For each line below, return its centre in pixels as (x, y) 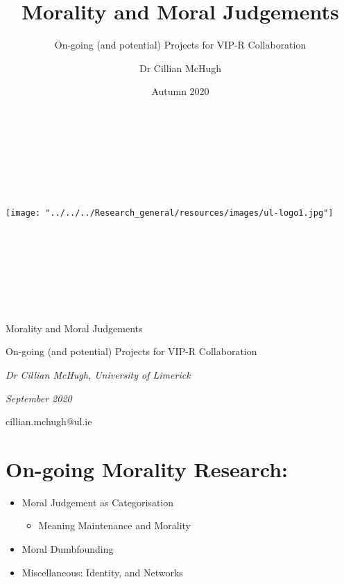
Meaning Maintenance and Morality (115, 525)
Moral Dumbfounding (68, 549)
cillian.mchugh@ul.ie (49, 421)
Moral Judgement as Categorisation (97, 502)
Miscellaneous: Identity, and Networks (102, 572)
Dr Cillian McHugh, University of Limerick (98, 374)
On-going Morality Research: (147, 469)
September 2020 (39, 398)
